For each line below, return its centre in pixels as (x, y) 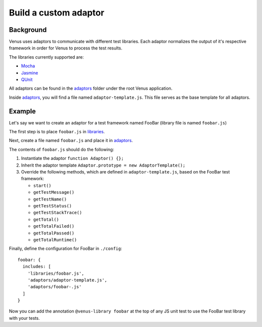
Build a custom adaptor (57, 13)
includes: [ (37, 267)
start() (42, 186)
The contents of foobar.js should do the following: (61, 149)
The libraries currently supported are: (47, 57)
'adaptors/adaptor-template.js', (67, 280)
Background (28, 30)
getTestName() (50, 199)
